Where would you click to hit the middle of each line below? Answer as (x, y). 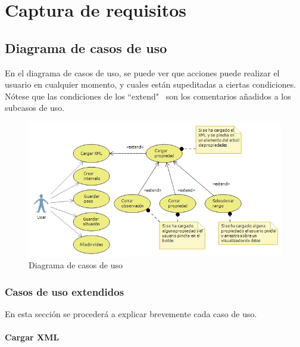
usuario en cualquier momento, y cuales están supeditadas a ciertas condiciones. (151, 84)
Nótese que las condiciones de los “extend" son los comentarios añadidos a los (148, 96)
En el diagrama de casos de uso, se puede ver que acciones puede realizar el (142, 72)
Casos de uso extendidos (65, 291)
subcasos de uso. (35, 108)
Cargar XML (32, 337)
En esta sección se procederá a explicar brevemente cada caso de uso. (131, 314)
